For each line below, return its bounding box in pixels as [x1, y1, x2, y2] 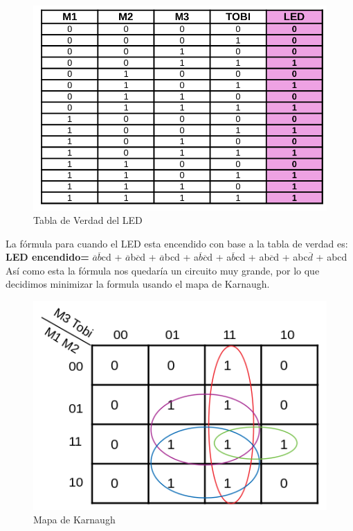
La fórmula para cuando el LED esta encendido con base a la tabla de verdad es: [6, 236, 348, 250]
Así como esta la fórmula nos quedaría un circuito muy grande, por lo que [6, 263, 320, 277]
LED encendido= [6, 250, 89, 264]
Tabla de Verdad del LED [33, 213, 143, 227]
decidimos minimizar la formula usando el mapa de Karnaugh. [6, 277, 270, 291]
